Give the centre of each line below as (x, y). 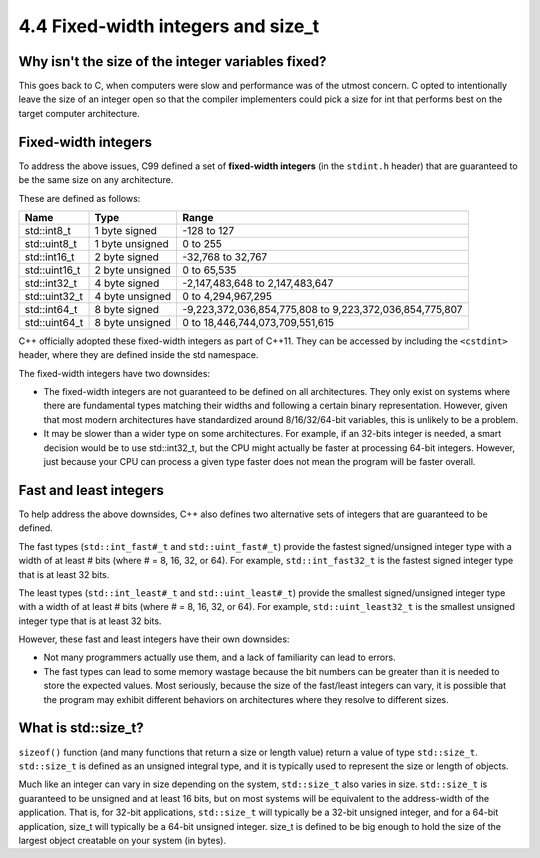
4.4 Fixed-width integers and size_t (169, 26)
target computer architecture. (79, 113)
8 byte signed (127, 309)
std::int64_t (51, 309)
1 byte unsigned (131, 243)
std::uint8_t (50, 243)
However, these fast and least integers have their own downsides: (154, 639)
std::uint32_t (54, 296)
